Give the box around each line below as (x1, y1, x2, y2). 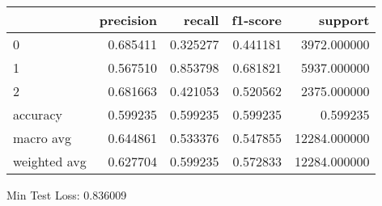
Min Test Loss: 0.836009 (6, 187, 127, 203)
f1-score (231, 11, 282, 29)
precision (99, 11, 157, 29)
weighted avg (13, 152, 87, 170)
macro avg (13, 128, 72, 147)
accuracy (13, 105, 62, 124)
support (319, 11, 370, 29)
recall (184, 11, 219, 29)
